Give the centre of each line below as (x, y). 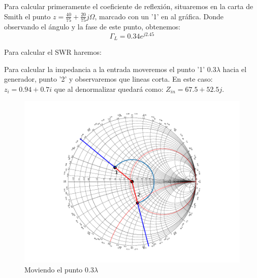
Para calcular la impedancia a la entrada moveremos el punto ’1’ (105, 69)
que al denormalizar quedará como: (109, 89)
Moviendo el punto (54, 269)
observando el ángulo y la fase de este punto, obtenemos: (92, 26)
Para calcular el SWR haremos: (53, 52)
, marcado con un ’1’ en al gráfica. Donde (159, 16)
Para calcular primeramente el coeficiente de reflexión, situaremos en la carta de (129, 6)
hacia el (235, 69)
